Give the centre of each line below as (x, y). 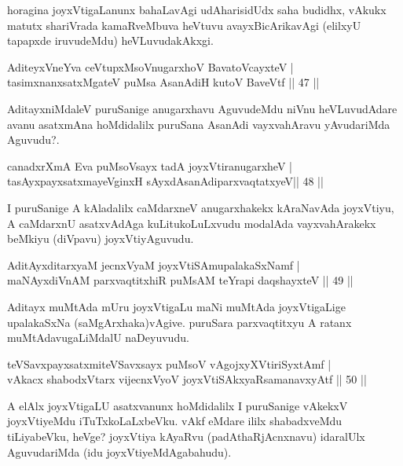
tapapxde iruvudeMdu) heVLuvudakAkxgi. (110, 40)
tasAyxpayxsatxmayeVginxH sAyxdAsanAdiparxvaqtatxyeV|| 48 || (165, 181)
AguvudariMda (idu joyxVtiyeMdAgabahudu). (119, 451)
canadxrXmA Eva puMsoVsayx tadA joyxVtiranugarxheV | (150, 165)
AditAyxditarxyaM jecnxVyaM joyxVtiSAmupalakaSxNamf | (154, 264)
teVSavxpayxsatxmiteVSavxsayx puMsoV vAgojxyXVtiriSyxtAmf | (169, 363)
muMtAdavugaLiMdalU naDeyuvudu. (98, 338)
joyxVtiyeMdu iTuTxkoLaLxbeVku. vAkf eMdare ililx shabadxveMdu (175, 421)
